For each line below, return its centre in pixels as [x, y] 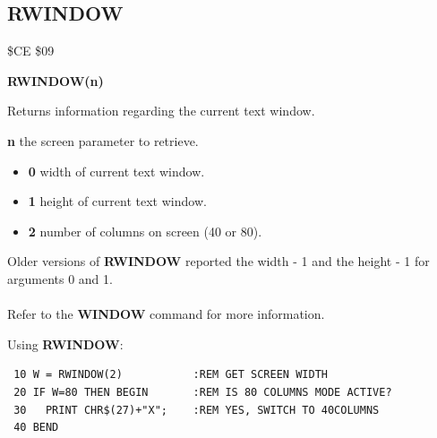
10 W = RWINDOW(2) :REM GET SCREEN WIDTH [171, 375]
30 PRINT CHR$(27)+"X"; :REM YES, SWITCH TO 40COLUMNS [197, 410]
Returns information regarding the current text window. [161, 111]
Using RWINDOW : [65, 344]
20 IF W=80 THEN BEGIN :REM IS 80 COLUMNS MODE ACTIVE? [203, 392]
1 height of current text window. [117, 201]
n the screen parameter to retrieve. [103, 140]
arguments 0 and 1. [60, 278]
